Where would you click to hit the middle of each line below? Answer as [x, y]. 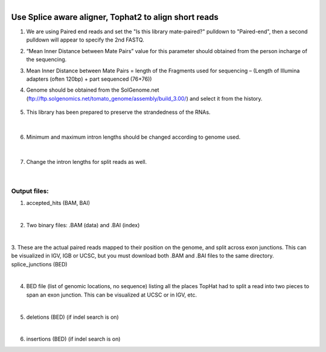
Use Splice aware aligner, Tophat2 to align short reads [115, 17]
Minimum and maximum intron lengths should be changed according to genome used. [133, 137]
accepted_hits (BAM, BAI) [58, 203]
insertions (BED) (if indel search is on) [73, 339]
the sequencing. [46, 60]
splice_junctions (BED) [39, 264]
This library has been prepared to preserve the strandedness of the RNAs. [118, 112]
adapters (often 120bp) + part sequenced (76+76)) [89, 79]
